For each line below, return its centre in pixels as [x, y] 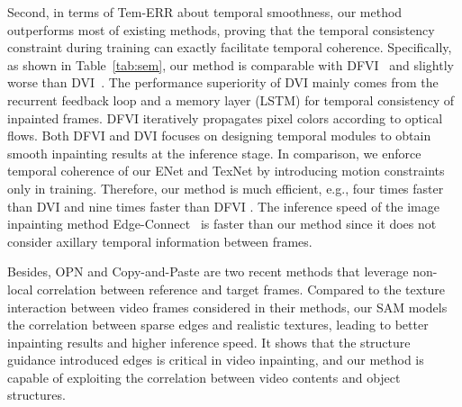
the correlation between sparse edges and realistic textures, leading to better [218, 325]
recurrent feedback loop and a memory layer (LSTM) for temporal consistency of [231, 99]
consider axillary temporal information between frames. [160, 241]
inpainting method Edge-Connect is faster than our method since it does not [222, 224]
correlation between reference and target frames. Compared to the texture [241, 289]
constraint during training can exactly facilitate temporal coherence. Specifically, [230, 47]
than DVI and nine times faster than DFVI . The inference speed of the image [223, 206]
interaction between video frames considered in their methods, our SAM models [227, 307]
